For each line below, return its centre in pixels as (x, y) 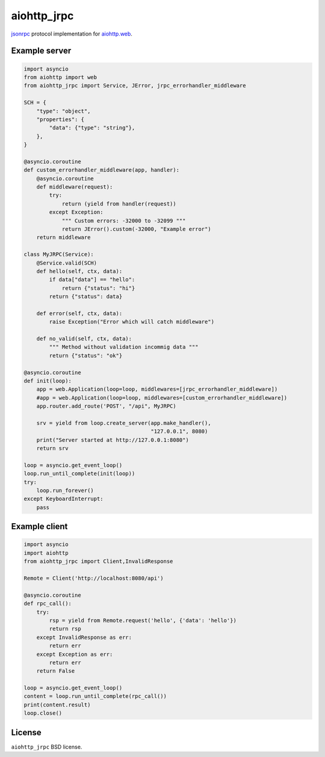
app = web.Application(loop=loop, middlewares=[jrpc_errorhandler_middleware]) (157, 389)
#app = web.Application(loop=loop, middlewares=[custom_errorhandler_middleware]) (162, 397)
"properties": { (60, 119)
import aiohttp (46, 553)
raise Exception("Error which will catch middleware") (132, 322)
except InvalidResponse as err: (84, 637)
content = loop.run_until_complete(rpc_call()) (95, 696)
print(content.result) (57, 705)
